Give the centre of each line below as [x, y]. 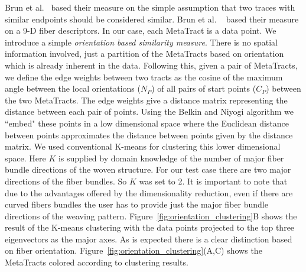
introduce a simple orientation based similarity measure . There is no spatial [141, 42]
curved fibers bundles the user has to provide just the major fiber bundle [136, 204]
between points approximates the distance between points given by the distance [149, 135]
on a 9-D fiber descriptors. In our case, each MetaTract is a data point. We [141, 30]
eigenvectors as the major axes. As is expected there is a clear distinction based [149, 239]
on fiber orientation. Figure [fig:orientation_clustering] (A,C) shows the [134, 250]
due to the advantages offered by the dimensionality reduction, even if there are [149, 192]
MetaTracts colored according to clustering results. [97, 262]
